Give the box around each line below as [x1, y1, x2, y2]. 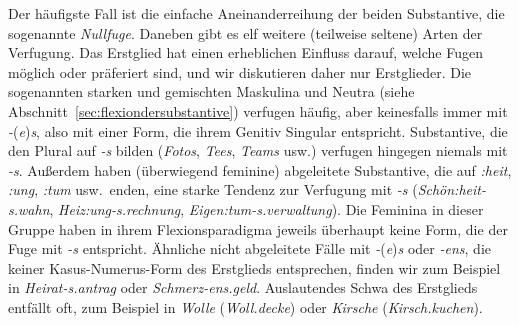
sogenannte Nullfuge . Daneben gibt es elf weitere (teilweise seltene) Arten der [8, 22, 483, 43]
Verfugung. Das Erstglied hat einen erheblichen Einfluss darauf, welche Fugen [8, 42, 483, 63]
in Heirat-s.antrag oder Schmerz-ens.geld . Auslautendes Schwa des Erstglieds [8, 277, 478, 298]
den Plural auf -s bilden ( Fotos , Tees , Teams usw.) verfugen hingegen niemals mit [8, 140, 508, 161]
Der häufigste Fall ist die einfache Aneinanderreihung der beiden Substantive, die [8, 3, 505, 23]
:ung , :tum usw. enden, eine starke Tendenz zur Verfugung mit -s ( [8, 179, 418, 200]
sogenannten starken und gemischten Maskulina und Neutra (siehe [8, 81, 415, 102]
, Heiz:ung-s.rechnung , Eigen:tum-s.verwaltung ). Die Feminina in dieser [49, 198, 484, 219]
